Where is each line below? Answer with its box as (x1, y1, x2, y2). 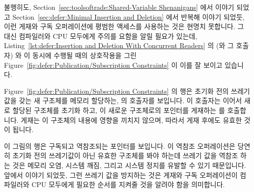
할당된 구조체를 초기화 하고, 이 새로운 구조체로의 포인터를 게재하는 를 (12, 105, 225, 115)
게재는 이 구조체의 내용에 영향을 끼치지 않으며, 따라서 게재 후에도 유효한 (21, 114, 242, 125)
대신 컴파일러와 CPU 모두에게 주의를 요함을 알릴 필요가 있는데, (4, 30, 198, 41)
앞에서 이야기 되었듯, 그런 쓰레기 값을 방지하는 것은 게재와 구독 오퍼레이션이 (4, 169, 238, 180)
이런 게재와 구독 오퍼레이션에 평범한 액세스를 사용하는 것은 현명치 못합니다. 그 (4, 21, 244, 31)
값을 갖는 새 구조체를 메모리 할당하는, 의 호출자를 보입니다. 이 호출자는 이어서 (4, 95, 242, 106)
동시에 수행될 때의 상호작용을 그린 (32, 50, 137, 60)
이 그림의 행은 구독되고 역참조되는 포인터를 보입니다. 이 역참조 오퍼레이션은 (4, 140, 235, 151)
